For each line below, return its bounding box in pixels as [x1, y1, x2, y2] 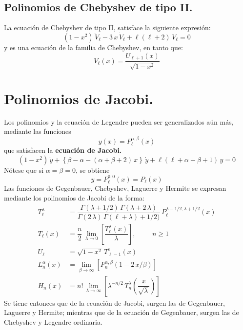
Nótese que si [4, 165, 44, 175]
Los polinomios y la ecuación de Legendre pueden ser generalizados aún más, [4, 116, 234, 127]
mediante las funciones [4, 126, 71, 136]
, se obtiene [75, 165, 110, 175]
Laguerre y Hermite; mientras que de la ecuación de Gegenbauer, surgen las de [4, 307, 239, 317]
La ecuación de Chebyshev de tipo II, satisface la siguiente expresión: [4, 22, 211, 33]
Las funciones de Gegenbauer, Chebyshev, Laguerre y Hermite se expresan [4, 183, 226, 193]
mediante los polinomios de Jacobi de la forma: [4, 193, 144, 203]
